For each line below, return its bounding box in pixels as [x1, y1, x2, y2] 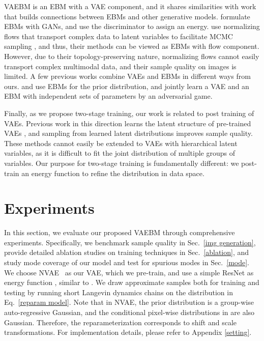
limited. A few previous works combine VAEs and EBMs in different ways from [4, 71, 251, 81]
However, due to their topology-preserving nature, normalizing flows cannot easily [4, 50, 259, 61]
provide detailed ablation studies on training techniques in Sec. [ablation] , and [4, 247, 249, 258]
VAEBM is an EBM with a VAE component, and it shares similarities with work [4, 1, 256, 11]
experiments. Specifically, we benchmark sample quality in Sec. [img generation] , [4, 237, 256, 247]
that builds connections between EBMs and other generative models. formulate [4, 11, 250, 21]
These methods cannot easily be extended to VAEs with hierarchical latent [4, 137, 238, 148]
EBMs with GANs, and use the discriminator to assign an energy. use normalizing [4, 21, 260, 32]
